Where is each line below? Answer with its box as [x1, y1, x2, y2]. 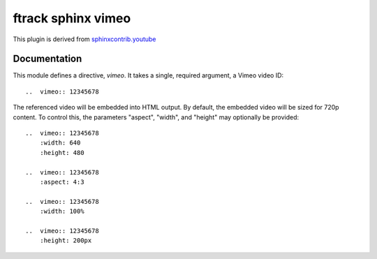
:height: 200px [39, 237, 92, 244]
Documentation [13, 53, 82, 65]
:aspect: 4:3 [39, 178, 84, 186]
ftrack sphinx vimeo [13, 10, 131, 26]
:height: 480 [39, 149, 84, 156]
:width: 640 [39, 139, 81, 147]
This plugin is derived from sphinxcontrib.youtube [13, 35, 156, 43]
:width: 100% [39, 207, 84, 216]
